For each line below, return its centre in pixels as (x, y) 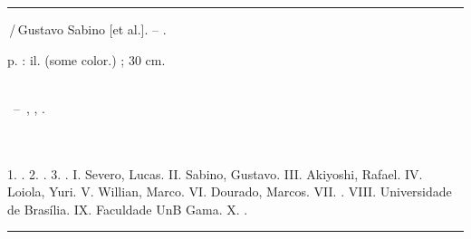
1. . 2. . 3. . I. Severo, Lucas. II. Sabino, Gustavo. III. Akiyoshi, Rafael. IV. (215, 173)
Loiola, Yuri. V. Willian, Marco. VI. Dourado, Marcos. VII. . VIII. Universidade (230, 191)
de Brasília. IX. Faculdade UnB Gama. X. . (128, 209)
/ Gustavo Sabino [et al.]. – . (88, 29)
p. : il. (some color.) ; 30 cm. (87, 59)
